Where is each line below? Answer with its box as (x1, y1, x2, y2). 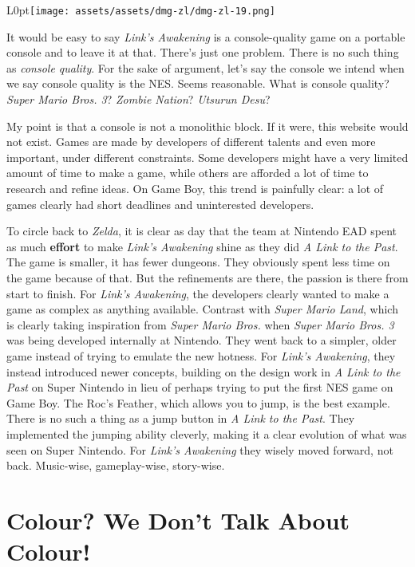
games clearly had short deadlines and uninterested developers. (6, 195, 314, 212)
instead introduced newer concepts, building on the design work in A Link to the (6, 363, 401, 380)
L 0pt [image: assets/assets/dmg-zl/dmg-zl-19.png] (6, 2, 275, 18)
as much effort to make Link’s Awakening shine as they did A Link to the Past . (6, 238, 398, 254)
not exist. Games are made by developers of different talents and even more (6, 133, 376, 150)
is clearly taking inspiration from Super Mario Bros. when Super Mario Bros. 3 (6, 316, 394, 333)
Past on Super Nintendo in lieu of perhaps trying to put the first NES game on (6, 379, 393, 396)
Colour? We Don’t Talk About (6, 503, 350, 536)
